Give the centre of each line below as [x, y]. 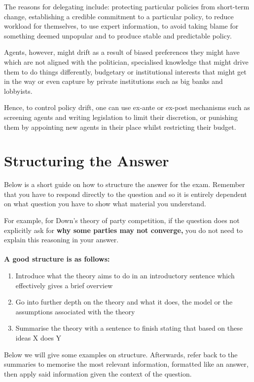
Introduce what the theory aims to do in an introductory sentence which [125, 275]
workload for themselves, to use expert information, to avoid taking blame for [121, 26]
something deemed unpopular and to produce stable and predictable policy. [118, 35]
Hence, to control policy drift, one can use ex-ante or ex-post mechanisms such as [127, 107]
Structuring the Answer [87, 161]
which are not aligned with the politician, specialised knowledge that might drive [126, 61]
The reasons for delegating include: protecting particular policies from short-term [127, 6]
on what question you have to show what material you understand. [105, 204]
